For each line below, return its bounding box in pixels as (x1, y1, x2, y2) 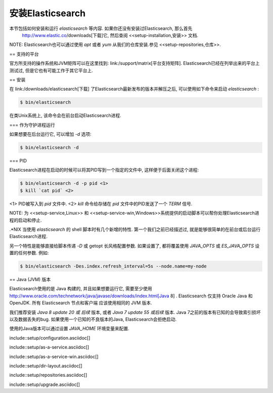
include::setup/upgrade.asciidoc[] (9, 381, 80, 387)
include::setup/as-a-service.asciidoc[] (9, 344, 89, 350)
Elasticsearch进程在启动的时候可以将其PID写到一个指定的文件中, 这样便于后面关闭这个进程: (9, 167, 199, 173)
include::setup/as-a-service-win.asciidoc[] (9, 353, 99, 360)
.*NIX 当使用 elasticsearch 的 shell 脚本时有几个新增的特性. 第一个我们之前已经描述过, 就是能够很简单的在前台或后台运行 (9, 226, 260, 232)
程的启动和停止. (9, 217, 42, 223)
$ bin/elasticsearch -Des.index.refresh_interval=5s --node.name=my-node (20, 263, 207, 269)
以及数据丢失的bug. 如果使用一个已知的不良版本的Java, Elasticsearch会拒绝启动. (9, 317, 177, 323)
